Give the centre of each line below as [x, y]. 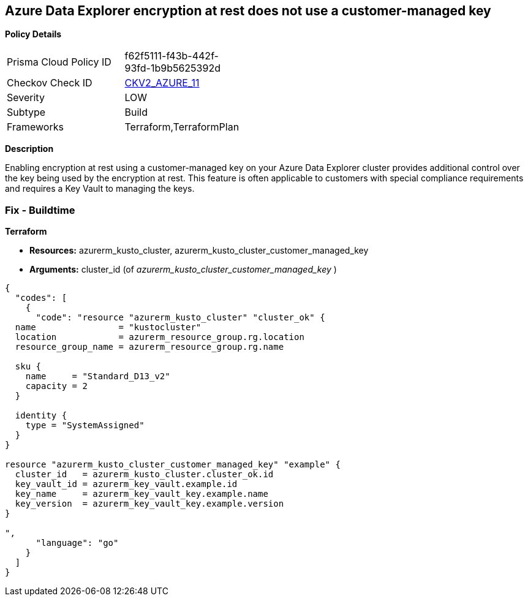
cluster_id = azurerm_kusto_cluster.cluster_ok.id [144, 474]
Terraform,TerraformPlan [182, 127]
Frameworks [35, 127]
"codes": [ [41, 298]
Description [29, 149]
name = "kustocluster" [108, 327]
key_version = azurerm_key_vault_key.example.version [149, 504]
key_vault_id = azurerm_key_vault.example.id [126, 484]
